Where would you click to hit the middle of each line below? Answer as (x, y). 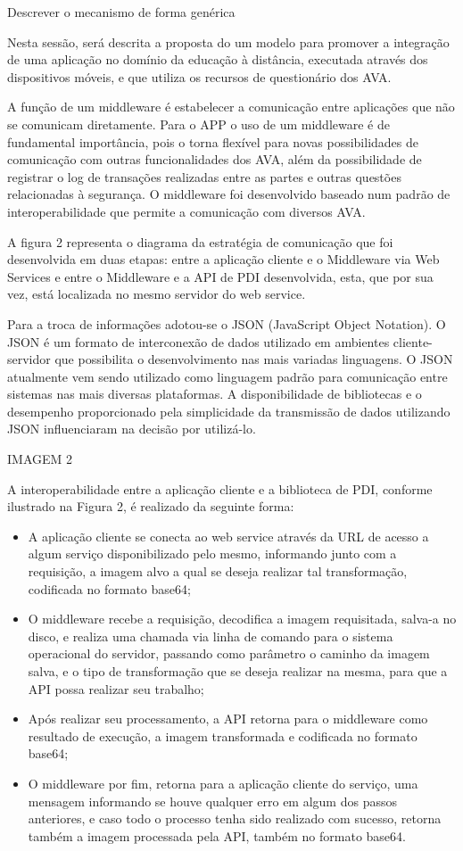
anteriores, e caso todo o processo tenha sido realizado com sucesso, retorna (235, 818)
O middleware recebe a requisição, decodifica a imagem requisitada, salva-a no (242, 619)
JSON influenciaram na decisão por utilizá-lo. (132, 429)
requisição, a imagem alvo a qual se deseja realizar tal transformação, (218, 571)
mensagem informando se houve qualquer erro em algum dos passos (212, 801)
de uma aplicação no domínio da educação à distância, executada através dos (218, 59)
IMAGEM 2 (40, 459)
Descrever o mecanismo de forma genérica (121, 12)
